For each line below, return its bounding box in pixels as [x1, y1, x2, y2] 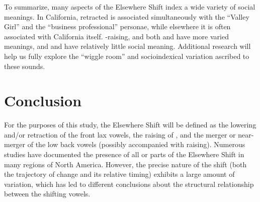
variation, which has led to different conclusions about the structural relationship [4, 178, 254, 189]
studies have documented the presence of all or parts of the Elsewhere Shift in [4, 149, 244, 160]
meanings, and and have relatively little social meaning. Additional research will [4, 41, 251, 51]
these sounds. [4, 60, 45, 71]
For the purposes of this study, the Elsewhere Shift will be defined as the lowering [4, 119, 256, 130]
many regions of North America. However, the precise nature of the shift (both [4, 159, 247, 169]
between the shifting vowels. [4, 188, 91, 199]
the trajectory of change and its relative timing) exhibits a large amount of [4, 169, 235, 179]
